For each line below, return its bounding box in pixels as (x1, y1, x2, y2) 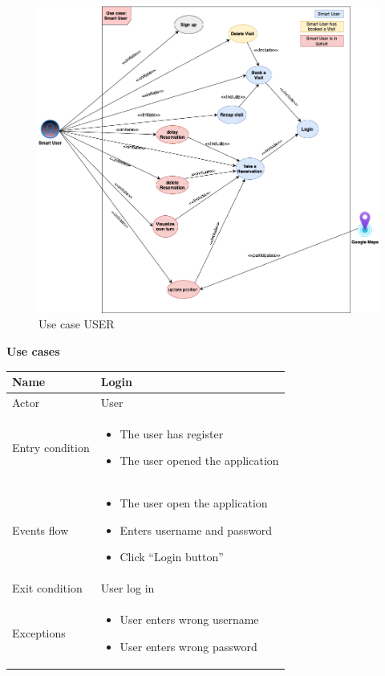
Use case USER (38, 316, 115, 332)
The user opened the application (120, 452, 279, 469)
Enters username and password (120, 521, 273, 538)
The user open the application (120, 495, 268, 511)
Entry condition (12, 438, 90, 455)
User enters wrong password (120, 637, 257, 654)
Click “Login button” (120, 548, 224, 565)
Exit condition (12, 580, 83, 597)
